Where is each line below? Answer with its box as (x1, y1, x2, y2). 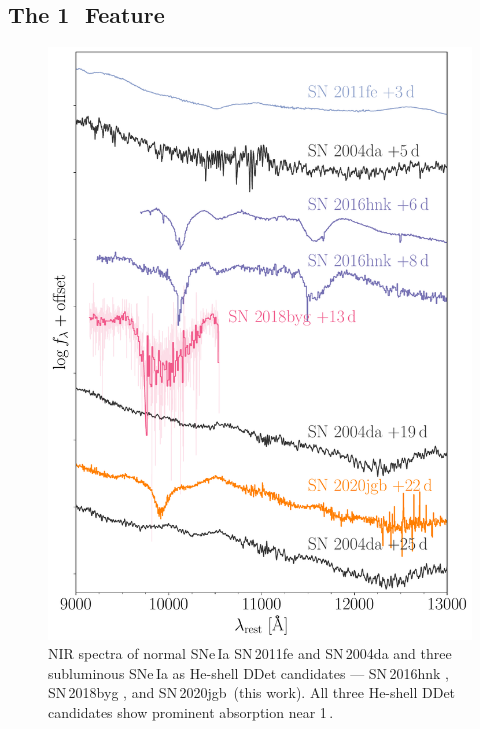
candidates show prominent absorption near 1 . (48, 701, 334, 722)
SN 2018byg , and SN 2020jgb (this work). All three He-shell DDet (48, 682, 456, 703)
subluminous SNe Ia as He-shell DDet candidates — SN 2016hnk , (48, 662, 449, 683)
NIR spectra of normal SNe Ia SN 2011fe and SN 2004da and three (48, 643, 452, 664)
